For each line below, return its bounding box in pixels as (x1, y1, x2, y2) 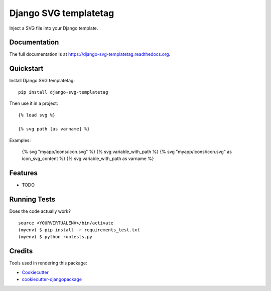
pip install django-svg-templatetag (18, 89, 108, 95)
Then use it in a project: (9, 100, 58, 106)
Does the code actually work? (9, 208, 71, 214)
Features (9, 169, 38, 178)
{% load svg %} (18, 112, 56, 118)
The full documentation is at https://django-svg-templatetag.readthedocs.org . (9, 51, 171, 57)
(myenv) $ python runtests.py (18, 234, 93, 240)
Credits (9, 247, 33, 255)
